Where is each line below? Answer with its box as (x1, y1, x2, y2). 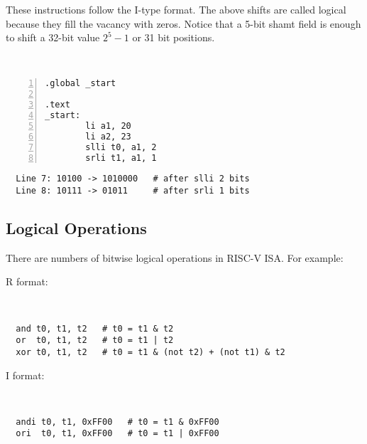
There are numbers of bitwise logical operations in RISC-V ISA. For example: (6, 250, 344, 265)
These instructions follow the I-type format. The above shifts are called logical (6, 2, 346, 16)
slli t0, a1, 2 (85, 142, 157, 152)
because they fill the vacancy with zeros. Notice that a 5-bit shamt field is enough (6, 16, 361, 31)
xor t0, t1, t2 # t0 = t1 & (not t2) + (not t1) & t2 (16, 347, 285, 357)
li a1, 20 (85, 120, 131, 131)
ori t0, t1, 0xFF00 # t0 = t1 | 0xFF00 (16, 428, 219, 439)
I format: (6, 367, 45, 382)
